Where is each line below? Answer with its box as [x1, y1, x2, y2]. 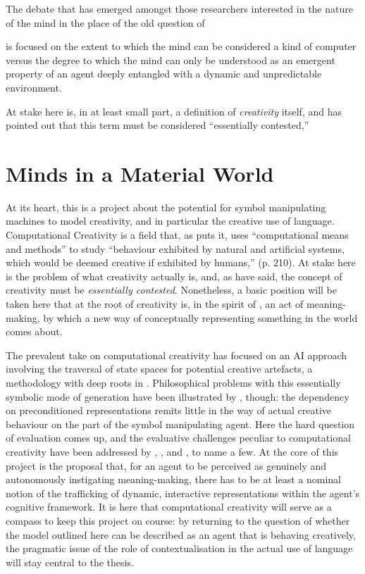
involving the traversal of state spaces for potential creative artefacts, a [6, 361, 313, 376]
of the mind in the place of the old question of [6, 15, 205, 30]
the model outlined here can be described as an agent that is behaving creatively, [6, 527, 356, 542]
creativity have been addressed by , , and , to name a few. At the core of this [6, 444, 339, 458]
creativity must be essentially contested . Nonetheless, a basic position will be [6, 282, 337, 297]
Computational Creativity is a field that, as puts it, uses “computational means [6, 227, 349, 242]
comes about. [6, 324, 63, 339]
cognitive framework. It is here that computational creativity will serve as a [6, 499, 332, 514]
